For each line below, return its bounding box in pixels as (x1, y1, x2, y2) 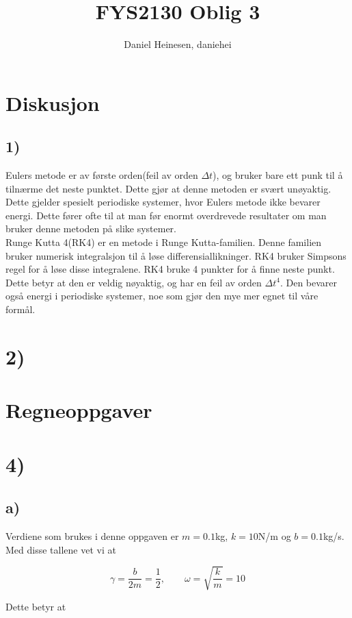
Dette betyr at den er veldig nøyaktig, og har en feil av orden (5, 275, 262, 289)
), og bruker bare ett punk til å (213, 168, 343, 182)
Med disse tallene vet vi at (5, 542, 116, 556)
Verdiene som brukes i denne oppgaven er (5, 528, 179, 543)
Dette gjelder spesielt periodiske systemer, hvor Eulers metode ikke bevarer (5, 195, 321, 209)
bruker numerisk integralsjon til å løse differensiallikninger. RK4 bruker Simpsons (5, 248, 347, 262)
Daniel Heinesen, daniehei (124, 37, 232, 51)
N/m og (258, 528, 291, 543)
